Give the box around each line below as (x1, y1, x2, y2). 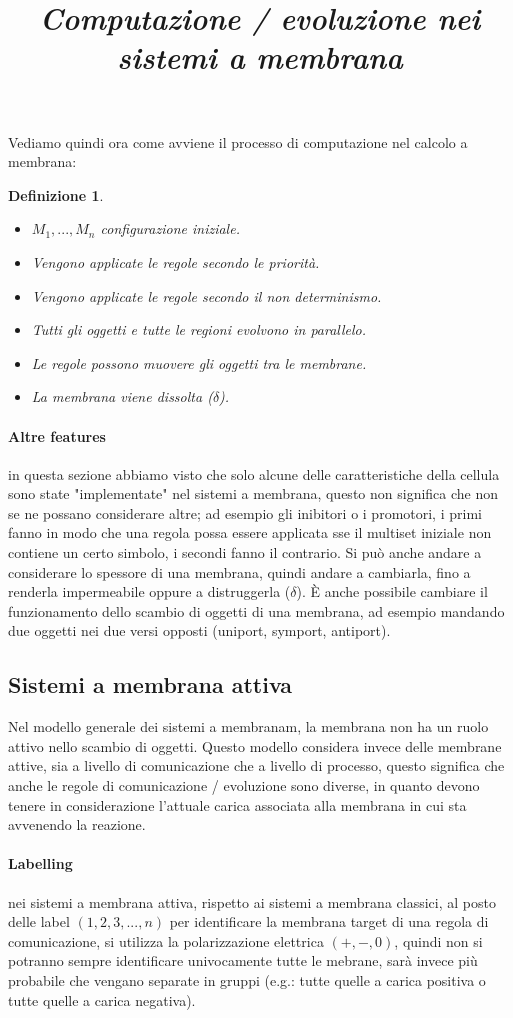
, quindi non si (394, 930, 483, 951)
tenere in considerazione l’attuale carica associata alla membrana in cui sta (8, 794, 467, 815)
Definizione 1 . (8, 184, 104, 205)
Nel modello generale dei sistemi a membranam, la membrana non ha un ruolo (8, 716, 489, 737)
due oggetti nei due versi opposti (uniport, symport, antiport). (8, 620, 391, 641)
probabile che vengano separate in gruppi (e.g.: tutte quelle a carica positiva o (8, 969, 486, 990)
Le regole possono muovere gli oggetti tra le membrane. (31, 352, 367, 373)
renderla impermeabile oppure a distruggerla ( (8, 581, 291, 602)
